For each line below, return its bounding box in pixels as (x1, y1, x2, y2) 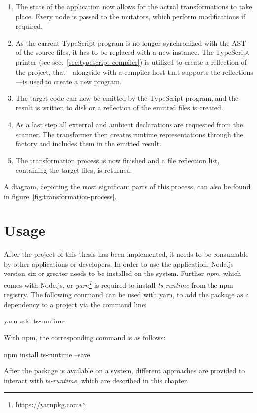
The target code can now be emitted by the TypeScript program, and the (15, 92, 239, 103)
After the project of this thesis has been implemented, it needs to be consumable (4, 249, 249, 259)
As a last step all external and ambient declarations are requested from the (15, 119, 243, 129)
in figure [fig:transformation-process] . (4, 191, 117, 201)
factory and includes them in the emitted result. (15, 138, 162, 149)
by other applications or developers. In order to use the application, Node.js (4, 258, 234, 269)
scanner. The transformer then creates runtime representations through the (15, 129, 243, 139)
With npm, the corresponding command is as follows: (4, 332, 166, 343)
